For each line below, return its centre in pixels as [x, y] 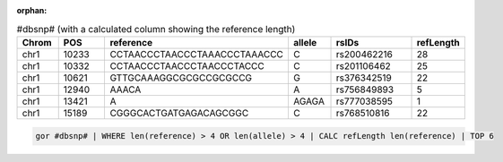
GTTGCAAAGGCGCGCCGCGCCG [181, 78]
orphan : [32, 10]
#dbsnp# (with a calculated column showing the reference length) [156, 29]
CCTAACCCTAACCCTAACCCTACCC [187, 65]
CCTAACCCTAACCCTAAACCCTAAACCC [197, 54]
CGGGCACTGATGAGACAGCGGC [179, 113]
